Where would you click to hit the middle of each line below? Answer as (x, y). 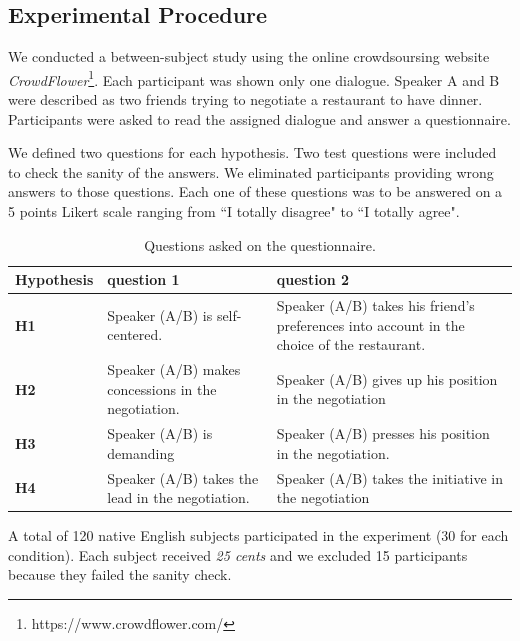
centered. (135, 334)
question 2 (313, 279)
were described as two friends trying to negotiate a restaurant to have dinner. (245, 99)
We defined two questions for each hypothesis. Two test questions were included (252, 152)
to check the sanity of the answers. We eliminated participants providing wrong (251, 171)
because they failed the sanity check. (120, 574)
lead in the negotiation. (178, 497)
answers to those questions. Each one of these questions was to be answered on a (255, 191)
